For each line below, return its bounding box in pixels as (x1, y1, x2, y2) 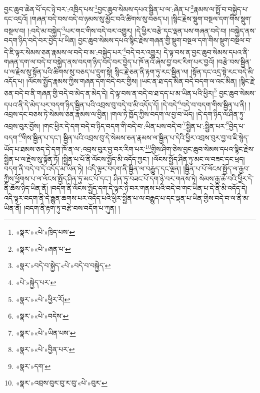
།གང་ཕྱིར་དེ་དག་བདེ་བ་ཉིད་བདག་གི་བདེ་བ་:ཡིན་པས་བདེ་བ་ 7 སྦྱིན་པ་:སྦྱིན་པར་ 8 (42, 119, 229, 131)
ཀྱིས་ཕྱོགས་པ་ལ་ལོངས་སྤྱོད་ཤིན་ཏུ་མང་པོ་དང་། (4, 173, 111, 183)
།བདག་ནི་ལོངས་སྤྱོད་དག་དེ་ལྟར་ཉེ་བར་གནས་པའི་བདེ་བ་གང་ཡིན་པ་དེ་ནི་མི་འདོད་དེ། (50, 183, 247, 193)
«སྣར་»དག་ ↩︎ (15, 361, 51, 371)
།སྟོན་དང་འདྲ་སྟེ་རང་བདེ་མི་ (190, 66, 254, 76)
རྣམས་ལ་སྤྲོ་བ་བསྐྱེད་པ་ (193, 3, 248, 14)
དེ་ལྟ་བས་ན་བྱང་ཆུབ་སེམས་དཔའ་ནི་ (163, 46, 249, 57)
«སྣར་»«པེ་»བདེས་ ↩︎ (15, 311, 69, 321)
